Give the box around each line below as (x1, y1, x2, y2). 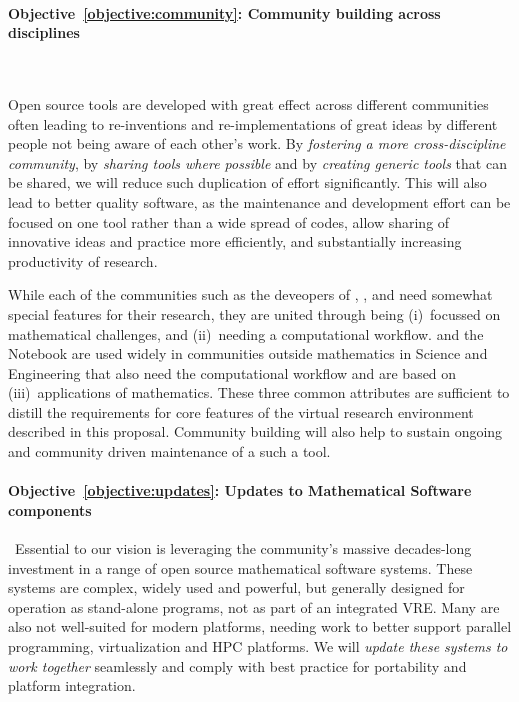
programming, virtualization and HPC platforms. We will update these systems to (8, 636, 508, 657)
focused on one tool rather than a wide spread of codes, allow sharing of (8, 211, 450, 232)
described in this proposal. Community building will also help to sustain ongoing (8, 421, 503, 442)
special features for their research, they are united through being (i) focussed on (8, 303, 501, 324)
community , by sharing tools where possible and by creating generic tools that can (8, 152, 507, 173)
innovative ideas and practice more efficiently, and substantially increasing (8, 231, 462, 252)
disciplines (8, 22, 80, 43)
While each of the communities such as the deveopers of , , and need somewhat (8, 284, 493, 305)
